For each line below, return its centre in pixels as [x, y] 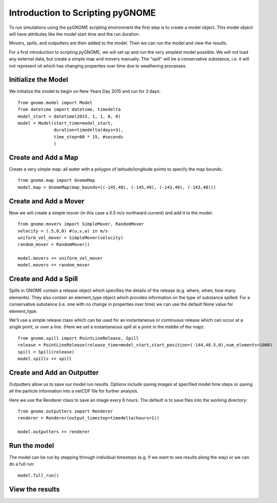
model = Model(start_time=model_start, [65, 123]
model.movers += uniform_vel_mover [60, 258]
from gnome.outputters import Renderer [65, 411]
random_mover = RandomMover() [54, 245]
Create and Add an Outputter [54, 372]
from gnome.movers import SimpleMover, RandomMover [81, 224]
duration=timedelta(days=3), [89, 130]
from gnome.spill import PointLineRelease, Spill [78, 338]
